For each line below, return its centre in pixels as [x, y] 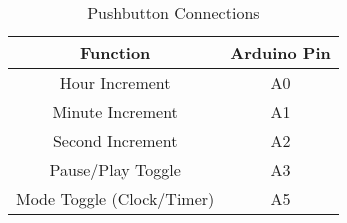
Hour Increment [115, 82]
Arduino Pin [280, 52]
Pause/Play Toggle [115, 169]
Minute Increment [115, 111]
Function [115, 52]
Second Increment [115, 140]
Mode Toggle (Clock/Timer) [115, 198]
